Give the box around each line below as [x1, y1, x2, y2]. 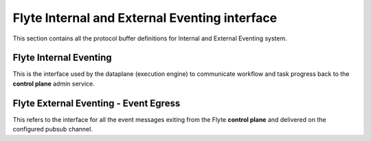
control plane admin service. [12, 79, 95, 88]
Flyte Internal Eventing [12, 52, 113, 64]
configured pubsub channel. [12, 125, 93, 133]
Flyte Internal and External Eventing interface [12, 10, 278, 25]
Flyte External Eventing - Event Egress [12, 97, 181, 109]
